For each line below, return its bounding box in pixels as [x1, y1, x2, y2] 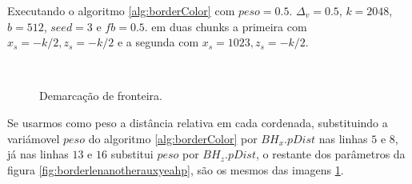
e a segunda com [117, 34, 199, 50]
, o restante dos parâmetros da [256, 146, 406, 162]
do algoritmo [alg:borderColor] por [88, 130, 258, 146]
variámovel [7, 130, 60, 146]
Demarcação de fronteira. [39, 87, 162, 104]
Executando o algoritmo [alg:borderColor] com [7, 2, 235, 18]
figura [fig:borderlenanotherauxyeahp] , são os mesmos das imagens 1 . [7, 161, 344, 178]
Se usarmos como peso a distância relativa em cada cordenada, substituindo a [7, 114, 388, 130]
